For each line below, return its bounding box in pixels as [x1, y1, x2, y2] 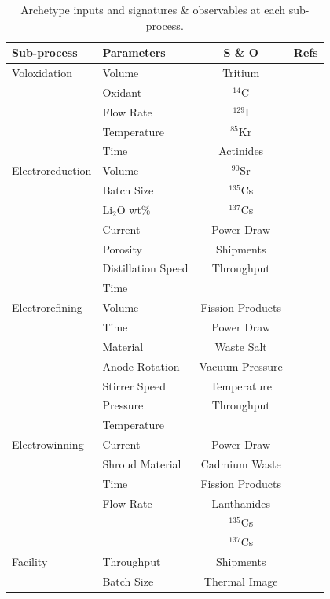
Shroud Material [102, 455, 181, 471]
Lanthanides [211, 494, 270, 511]
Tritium [222, 65, 260, 81]
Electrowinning [12, 436, 84, 453]
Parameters [102, 44, 166, 61]
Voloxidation [12, 65, 73, 81]
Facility [12, 553, 48, 570]
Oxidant [102, 83, 142, 100]
